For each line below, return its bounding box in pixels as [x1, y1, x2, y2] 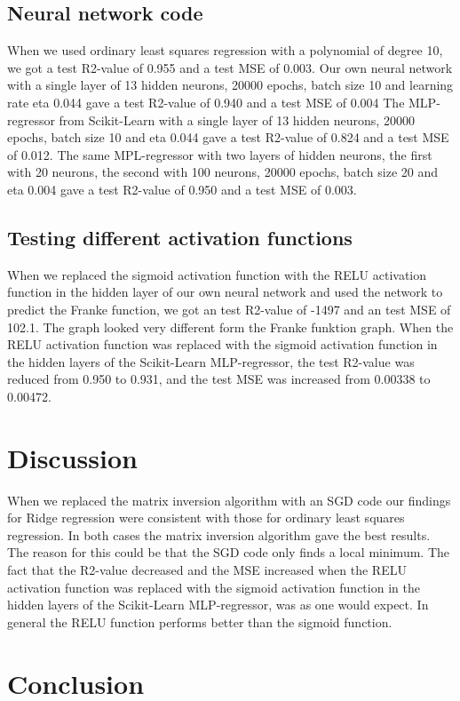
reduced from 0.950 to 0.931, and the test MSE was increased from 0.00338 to [7, 370, 431, 388]
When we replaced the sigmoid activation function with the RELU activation [7, 265, 427, 283]
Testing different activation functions [7, 223, 353, 251]
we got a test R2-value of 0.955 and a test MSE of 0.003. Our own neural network [7, 58, 453, 76]
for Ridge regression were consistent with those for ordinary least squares [7, 508, 405, 527]
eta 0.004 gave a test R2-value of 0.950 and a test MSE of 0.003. [7, 179, 357, 198]
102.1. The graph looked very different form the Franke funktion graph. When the [7, 317, 454, 336]
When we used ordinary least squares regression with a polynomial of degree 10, [7, 41, 443, 60]
